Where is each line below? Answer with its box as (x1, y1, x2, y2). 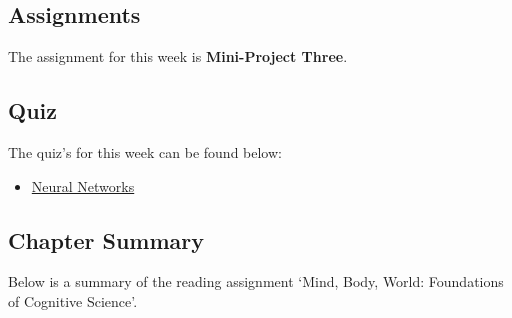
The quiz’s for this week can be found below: (8, 142, 282, 162)
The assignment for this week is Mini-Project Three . (8, 46, 348, 67)
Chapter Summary (8, 224, 204, 255)
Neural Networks (31, 175, 135, 196)
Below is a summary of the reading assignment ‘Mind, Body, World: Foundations (8, 271, 504, 292)
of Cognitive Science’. (8, 290, 138, 311)
